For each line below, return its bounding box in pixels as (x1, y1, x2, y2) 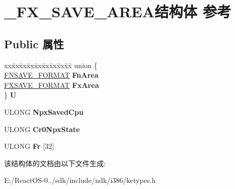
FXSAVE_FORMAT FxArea (4, 79, 99, 90)
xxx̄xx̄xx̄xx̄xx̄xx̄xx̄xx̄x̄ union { (4, 59, 98, 70)
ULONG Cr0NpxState (4, 123, 80, 134)
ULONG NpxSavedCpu (4, 106, 84, 117)
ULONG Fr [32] (4, 141, 54, 151)
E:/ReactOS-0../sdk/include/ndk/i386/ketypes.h (4, 175, 156, 185)
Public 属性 (4, 36, 64, 51)
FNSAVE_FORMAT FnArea (4, 70, 99, 80)
